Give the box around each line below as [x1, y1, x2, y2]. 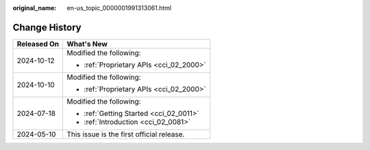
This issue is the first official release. [66, 130, 185, 139]
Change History [12, 21, 82, 33]
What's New [66, 39, 108, 48]
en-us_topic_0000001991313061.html [66, 4, 171, 12]
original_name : [12, 4, 57, 12]
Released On [16, 39, 60, 48]
